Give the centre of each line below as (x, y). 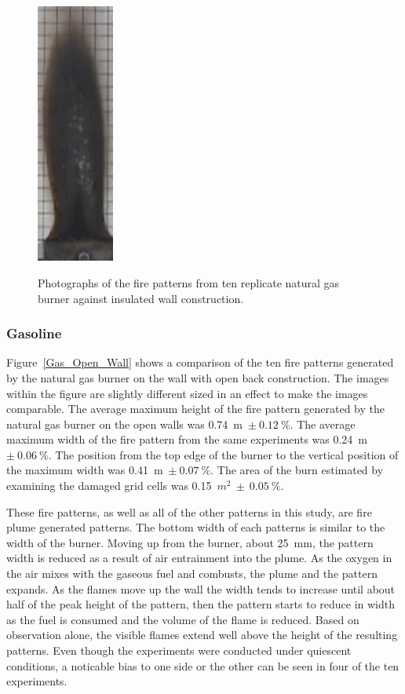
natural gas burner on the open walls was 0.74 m (124, 424)
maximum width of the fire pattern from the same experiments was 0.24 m (187, 439)
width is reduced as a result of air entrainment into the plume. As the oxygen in (199, 558)
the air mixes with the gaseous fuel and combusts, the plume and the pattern (192, 573)
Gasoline (34, 333)
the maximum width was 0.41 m (85, 470)
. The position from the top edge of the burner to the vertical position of (223, 454)
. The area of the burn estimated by (297, 470)
